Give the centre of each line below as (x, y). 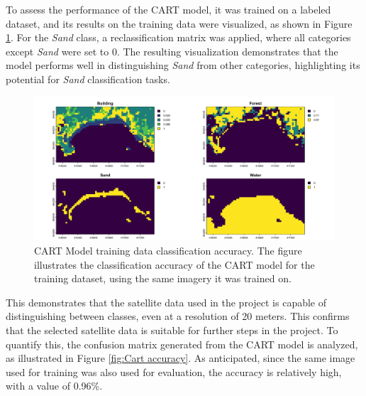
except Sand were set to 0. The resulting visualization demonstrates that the (172, 51)
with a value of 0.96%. (54, 386)
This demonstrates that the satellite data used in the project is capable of (166, 302)
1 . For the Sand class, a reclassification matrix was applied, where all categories (178, 37)
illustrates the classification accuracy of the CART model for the (174, 264)
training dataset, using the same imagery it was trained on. (163, 278)
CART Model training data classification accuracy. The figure (168, 251)
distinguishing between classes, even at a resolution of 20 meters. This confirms (178, 316)
